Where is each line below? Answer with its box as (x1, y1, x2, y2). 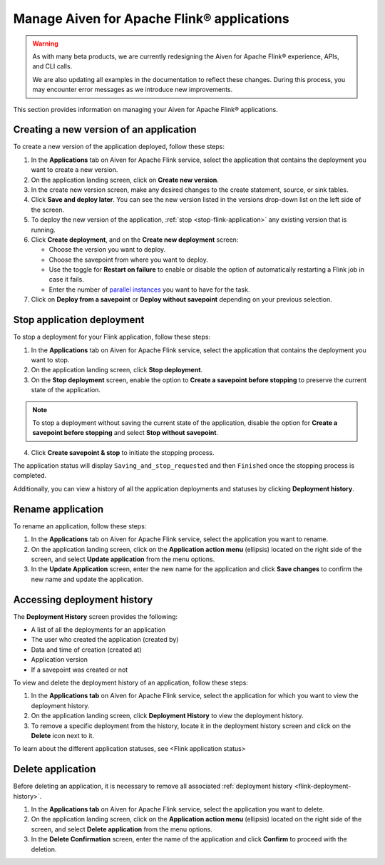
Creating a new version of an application (13, 123, 197, 135)
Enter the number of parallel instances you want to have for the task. (48, 285, 250, 294)
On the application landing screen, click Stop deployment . (31, 366, 203, 374)
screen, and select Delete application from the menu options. (31, 824, 213, 834)
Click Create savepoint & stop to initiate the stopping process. (31, 448, 215, 456)
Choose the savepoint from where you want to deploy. (48, 255, 208, 264)
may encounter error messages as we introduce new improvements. (32, 86, 233, 94)
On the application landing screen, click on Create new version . (31, 175, 219, 184)
